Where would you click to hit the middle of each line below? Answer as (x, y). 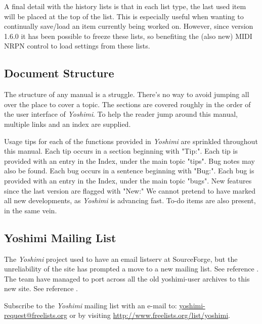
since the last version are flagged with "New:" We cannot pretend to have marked (130, 190)
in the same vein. (31, 210)
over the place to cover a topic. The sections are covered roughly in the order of (127, 104)
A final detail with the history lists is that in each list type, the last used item (125, 6)
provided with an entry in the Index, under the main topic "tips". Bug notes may (129, 160)
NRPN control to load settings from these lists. (77, 46)
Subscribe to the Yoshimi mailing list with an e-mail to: (91, 305)
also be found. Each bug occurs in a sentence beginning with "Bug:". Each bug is (129, 171)
